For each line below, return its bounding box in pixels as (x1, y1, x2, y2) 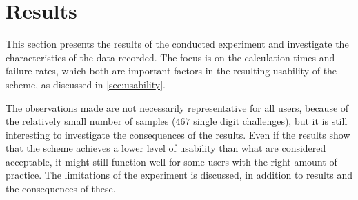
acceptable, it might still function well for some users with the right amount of (6, 154, 337, 168)
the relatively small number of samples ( (6, 114, 176, 128)
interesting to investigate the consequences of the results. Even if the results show (6, 127, 350, 141)
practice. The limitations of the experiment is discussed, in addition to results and (6, 168, 353, 182)
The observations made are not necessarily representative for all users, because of (6, 100, 349, 114)
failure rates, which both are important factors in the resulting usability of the (6, 63, 337, 78)
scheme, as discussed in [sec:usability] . (6, 77, 166, 91)
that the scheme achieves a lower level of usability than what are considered (6, 141, 326, 155)
